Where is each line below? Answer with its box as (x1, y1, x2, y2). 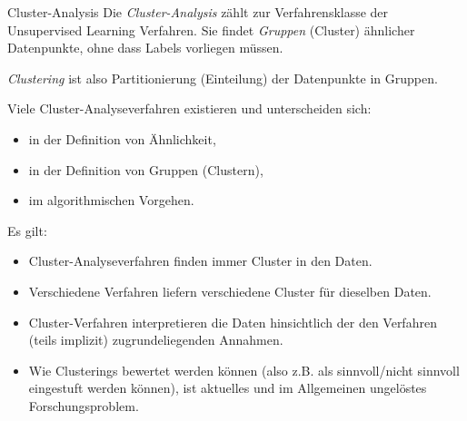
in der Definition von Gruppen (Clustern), (28, 160, 263, 179)
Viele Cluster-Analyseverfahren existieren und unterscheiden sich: (7, 99, 372, 118)
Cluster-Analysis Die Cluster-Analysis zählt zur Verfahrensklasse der (7, 3, 389, 21)
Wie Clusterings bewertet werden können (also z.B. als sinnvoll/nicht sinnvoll (28, 360, 460, 379)
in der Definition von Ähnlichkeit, (28, 129, 216, 148)
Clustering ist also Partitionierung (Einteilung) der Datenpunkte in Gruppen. (7, 68, 438, 87)
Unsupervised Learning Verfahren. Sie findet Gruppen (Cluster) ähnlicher (7, 20, 415, 39)
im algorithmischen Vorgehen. (28, 191, 194, 210)
